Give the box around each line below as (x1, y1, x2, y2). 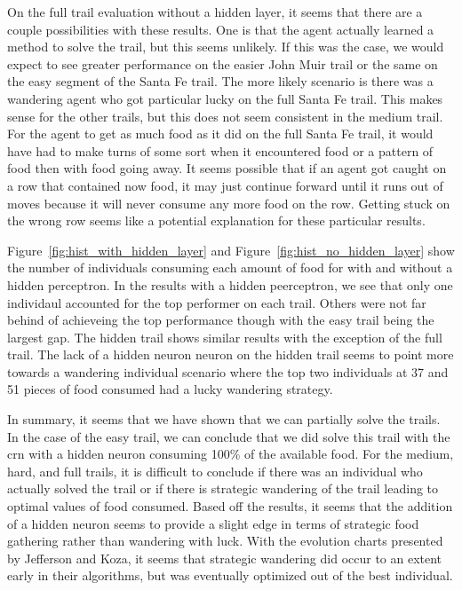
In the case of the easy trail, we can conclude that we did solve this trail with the (7, 427, 450, 445)
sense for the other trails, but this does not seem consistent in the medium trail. (7, 106, 443, 125)
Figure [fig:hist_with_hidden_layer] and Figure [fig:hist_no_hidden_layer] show (7, 240, 455, 259)
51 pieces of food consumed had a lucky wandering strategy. (7, 380, 333, 398)
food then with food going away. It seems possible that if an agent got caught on (7, 159, 447, 177)
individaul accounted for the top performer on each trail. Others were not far (7, 293, 426, 311)
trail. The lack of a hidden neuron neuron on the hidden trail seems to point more (7, 345, 454, 364)
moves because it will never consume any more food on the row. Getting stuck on (7, 193, 450, 212)
